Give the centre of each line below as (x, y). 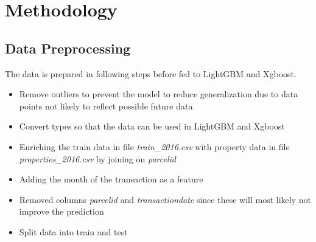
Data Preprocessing (68, 48)
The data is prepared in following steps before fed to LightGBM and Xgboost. (151, 73)
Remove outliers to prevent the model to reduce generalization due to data (159, 94)
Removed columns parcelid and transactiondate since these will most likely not (165, 199)
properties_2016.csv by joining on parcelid (97, 158)
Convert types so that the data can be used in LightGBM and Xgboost (152, 126)
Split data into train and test (73, 231)
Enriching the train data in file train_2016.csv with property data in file (154, 146)
